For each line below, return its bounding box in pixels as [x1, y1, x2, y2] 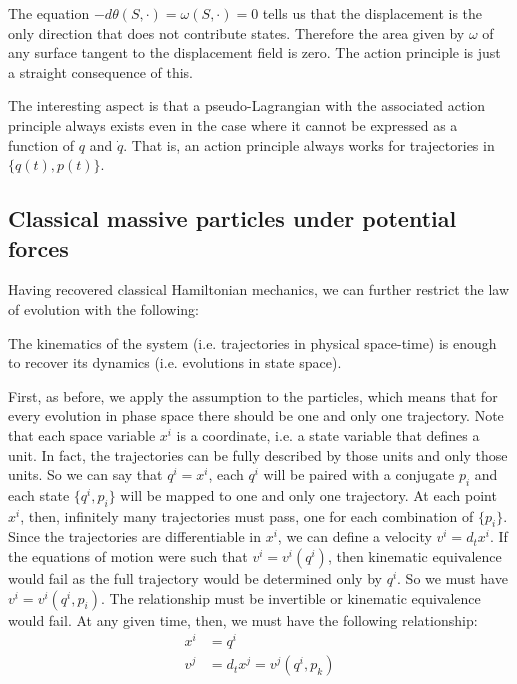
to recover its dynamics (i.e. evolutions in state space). [8, 352, 342, 373]
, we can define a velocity [277, 526, 432, 547]
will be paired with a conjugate [263, 464, 455, 485]
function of [8, 134, 75, 155]
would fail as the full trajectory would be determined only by [8, 568, 382, 589]
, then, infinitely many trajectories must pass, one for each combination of [20, 505, 474, 526]
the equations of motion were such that [8, 546, 248, 567]
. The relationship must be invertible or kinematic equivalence [100, 587, 481, 608]
